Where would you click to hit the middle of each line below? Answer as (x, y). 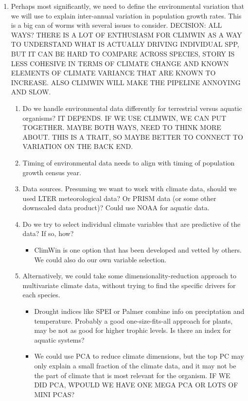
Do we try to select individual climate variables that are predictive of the (132, 224)
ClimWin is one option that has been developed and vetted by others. (138, 250)
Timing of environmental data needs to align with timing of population (129, 162)
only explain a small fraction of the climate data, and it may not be (135, 365)
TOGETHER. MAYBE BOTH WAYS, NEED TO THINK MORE (122, 127)
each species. (41, 295)
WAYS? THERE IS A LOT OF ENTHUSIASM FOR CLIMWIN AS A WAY (126, 34)
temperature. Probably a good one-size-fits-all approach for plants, (133, 320)
